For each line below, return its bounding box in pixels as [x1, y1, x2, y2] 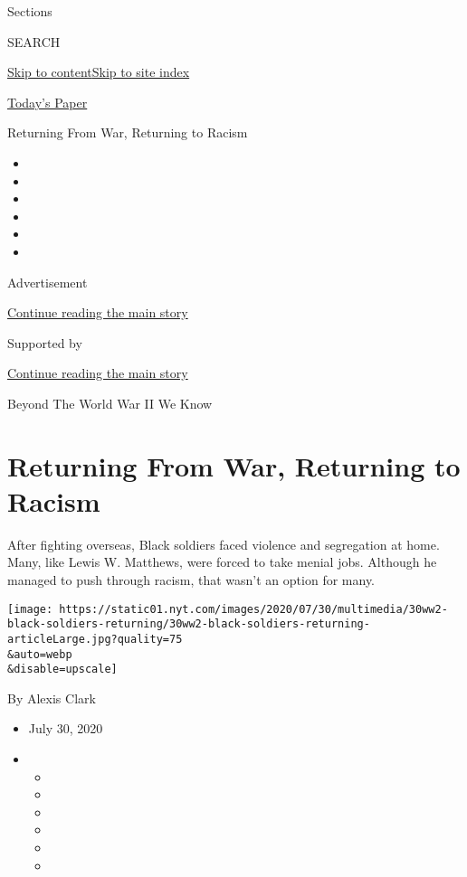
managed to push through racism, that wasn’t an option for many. [7, 571, 375, 589]
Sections [7, 2, 52, 20]
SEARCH [7, 32, 61, 51]
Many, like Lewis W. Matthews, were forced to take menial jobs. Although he [7, 552, 437, 571]
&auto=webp [7, 647, 72, 661]
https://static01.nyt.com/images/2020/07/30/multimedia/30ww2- [59, 602, 448, 616]
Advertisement [7, 272, 88, 291]
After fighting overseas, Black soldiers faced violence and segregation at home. [7, 534, 440, 553]
